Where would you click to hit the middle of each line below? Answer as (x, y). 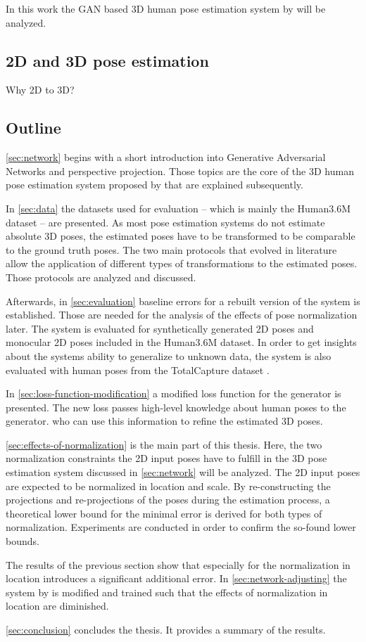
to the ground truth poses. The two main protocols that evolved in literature (171, 249)
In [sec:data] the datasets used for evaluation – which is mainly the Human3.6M (178, 208)
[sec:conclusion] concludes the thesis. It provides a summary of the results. (166, 629)
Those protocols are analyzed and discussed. (101, 277)
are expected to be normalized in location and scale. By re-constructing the (168, 486)
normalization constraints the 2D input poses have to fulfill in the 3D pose (166, 458)
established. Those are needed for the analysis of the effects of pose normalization (182, 315)
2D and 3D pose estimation (107, 60)
